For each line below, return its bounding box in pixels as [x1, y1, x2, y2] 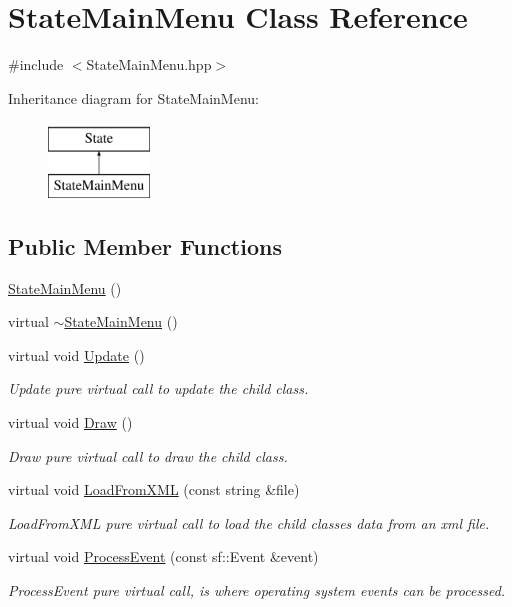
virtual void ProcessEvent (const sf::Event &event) [8, 546, 319, 567]
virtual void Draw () [8, 412, 133, 433]
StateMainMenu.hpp [86, 54, 212, 75]
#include [8, 54, 64, 75]
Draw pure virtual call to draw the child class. [8, 445, 288, 466]
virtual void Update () [8, 344, 145, 365]
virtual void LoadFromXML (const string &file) [8, 479, 300, 500]
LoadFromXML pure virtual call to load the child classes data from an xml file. [8, 512, 490, 533]
